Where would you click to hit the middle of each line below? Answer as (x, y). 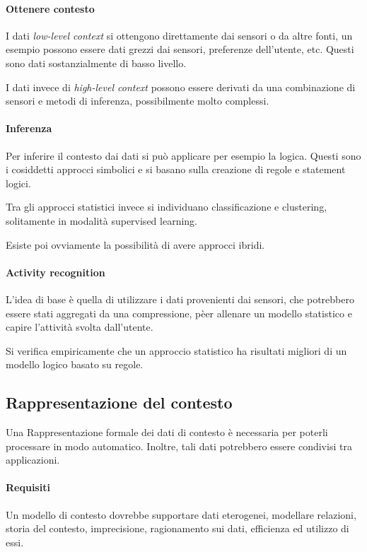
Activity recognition (56, 272)
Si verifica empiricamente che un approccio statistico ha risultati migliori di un (176, 350)
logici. (18, 183)
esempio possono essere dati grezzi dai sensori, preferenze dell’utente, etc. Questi (180, 49)
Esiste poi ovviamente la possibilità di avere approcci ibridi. (135, 244)
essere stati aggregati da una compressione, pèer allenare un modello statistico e (179, 313)
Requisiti (28, 487)
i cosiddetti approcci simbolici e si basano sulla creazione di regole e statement (176, 169)
